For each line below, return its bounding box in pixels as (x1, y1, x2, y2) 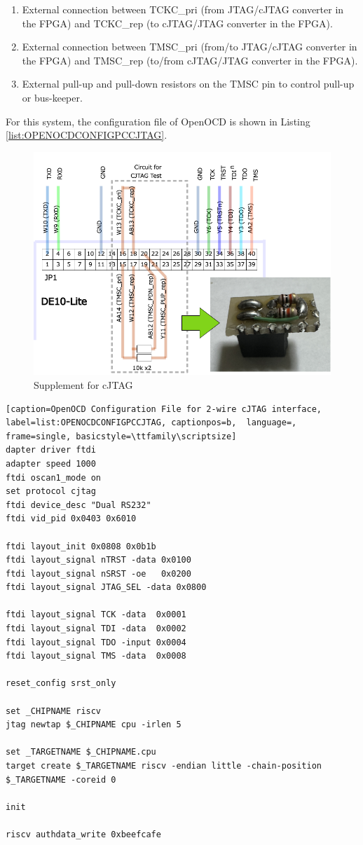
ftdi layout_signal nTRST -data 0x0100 (6, 555, 191, 565)
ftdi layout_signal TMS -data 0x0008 (6, 651, 186, 661)
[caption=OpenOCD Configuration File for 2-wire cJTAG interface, (6, 404, 322, 414)
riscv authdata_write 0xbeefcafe (6, 829, 161, 839)
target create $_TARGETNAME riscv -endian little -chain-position (6, 761, 322, 771)
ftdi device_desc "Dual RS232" (6, 500, 151, 510)
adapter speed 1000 (6, 458, 96, 469)
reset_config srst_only (6, 678, 116, 689)
